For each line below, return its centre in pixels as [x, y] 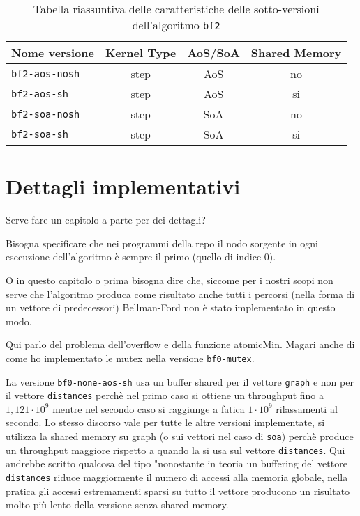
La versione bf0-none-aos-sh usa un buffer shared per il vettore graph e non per [180, 381]
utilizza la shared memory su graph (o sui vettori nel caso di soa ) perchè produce [180, 436]
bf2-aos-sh [40, 94]
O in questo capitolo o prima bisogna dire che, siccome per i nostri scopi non [170, 280]
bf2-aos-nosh [46, 73]
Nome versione [53, 53]
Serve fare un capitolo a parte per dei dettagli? [106, 220]
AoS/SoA [213, 53]
